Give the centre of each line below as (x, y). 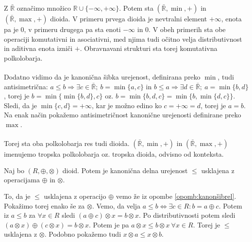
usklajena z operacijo (75, 196)
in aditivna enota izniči (38, 48)
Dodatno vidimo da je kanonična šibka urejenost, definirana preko (102, 76)
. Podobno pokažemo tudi (83, 234)
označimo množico (44, 8)
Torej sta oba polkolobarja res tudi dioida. (67, 143)
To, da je (17, 196)
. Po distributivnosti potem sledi (187, 215)
